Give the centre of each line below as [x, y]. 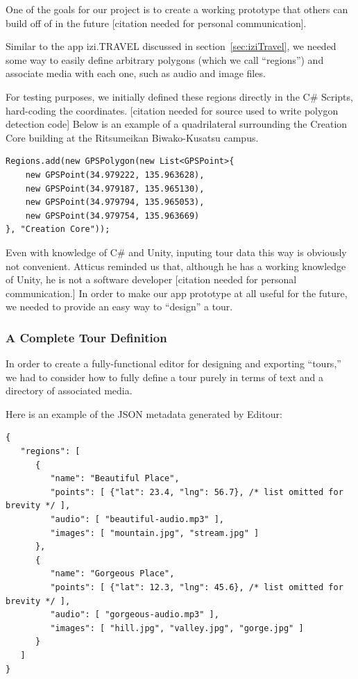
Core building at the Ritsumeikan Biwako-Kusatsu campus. [132, 137]
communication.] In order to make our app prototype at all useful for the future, [177, 293]
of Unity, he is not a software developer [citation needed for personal [151, 279]
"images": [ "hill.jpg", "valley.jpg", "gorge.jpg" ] [177, 628]
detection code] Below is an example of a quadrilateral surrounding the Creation [177, 124]
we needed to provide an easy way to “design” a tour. [119, 307]
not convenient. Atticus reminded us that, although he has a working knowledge [176, 266]
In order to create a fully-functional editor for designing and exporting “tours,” [173, 363]
